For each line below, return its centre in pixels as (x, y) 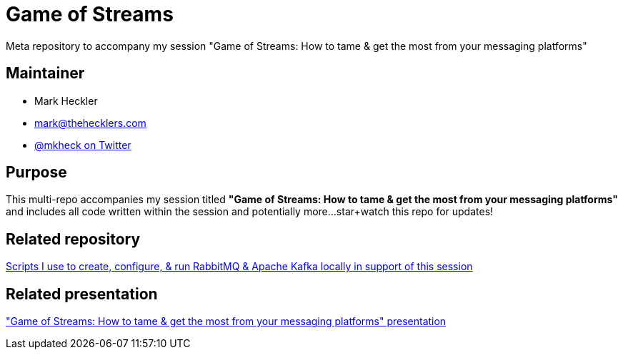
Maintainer (45, 73)
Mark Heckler (66, 101)
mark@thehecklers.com (90, 123)
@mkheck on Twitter (83, 145)
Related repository (73, 239)
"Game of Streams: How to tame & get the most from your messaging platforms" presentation (226, 321)
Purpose (36, 173)
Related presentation (82, 294)
